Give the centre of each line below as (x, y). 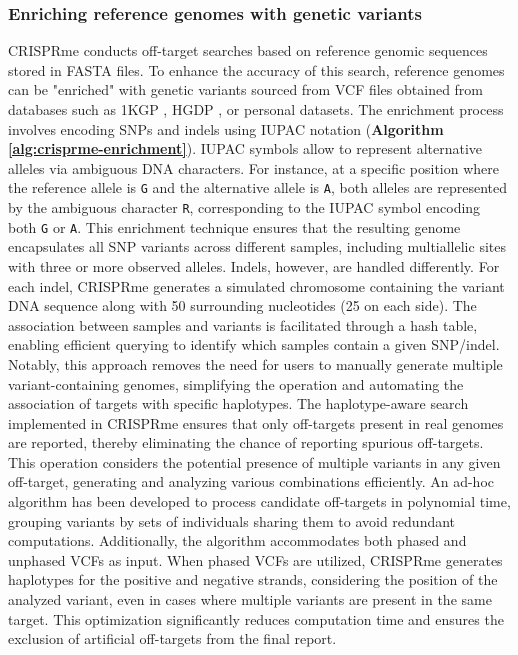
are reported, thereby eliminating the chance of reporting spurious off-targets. (246, 442)
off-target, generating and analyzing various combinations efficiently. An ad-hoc (251, 481)
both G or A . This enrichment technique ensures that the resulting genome (234, 226)
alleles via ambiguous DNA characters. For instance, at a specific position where (253, 167)
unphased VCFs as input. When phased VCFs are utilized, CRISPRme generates (255, 559)
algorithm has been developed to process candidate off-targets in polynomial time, (259, 501)
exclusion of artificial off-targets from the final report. (172, 638)
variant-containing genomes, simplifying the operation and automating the (236, 383)
